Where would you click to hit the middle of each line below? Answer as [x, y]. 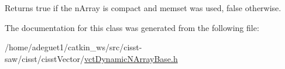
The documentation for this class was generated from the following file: [132, 27]
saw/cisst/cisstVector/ [45, 58]
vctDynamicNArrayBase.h [131, 58]
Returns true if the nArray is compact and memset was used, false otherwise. [143, 8]
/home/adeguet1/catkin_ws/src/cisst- [73, 47]
